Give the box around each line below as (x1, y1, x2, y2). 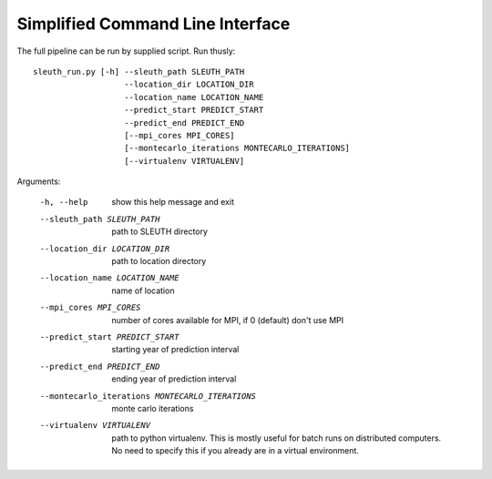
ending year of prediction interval (111, 373, 237, 384)
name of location (111, 285, 175, 296)
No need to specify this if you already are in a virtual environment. (111, 445, 360, 456)
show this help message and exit (111, 197, 234, 208)
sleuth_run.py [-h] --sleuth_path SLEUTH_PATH (33, 66, 245, 76)
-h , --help (39, 197, 88, 208)
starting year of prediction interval (111, 344, 240, 355)
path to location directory (111, 256, 207, 267)
